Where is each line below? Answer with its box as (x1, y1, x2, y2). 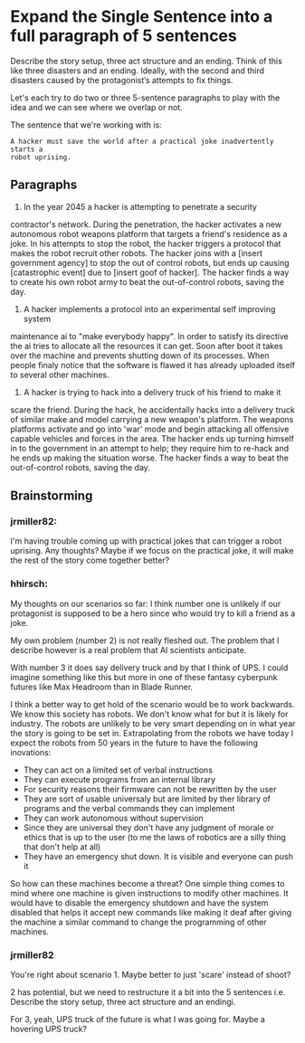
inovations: (10, 746, 52, 757)
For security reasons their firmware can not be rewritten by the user (23, 783, 277, 794)
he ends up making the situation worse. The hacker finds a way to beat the (10, 452, 289, 463)
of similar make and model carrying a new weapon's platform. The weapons (10, 413, 294, 424)
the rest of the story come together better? (10, 555, 170, 566)
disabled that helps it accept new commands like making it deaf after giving (10, 906, 292, 917)
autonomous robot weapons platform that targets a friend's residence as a (10, 228, 288, 239)
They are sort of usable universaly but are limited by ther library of (23, 793, 271, 804)
